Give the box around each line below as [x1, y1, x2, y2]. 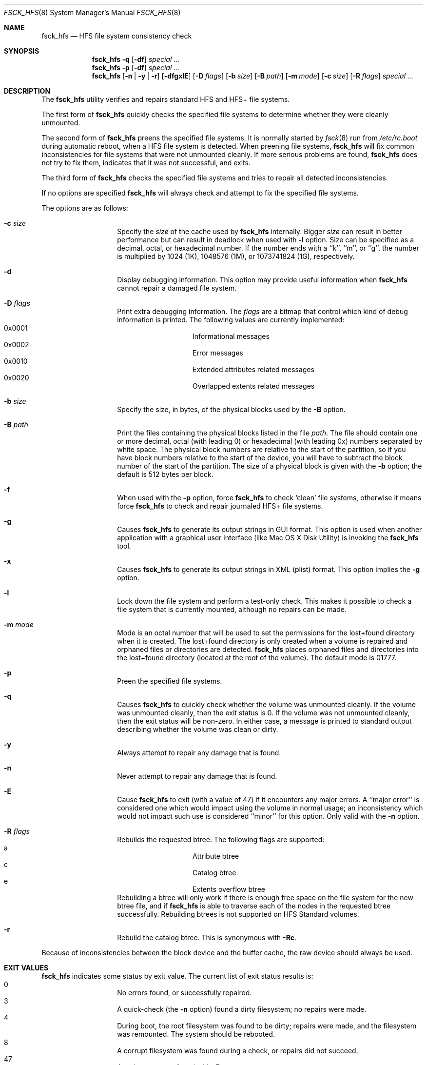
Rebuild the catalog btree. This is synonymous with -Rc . [117, 933, 296, 942]
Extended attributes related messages [193, 365, 314, 374]
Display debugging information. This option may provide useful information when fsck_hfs [117, 276, 408, 284]
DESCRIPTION [4, 87, 51, 95]
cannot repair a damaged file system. [117, 284, 237, 292]
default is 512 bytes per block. [117, 470, 213, 478]
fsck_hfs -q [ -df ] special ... [92, 55, 180, 63]
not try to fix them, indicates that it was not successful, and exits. [41, 158, 251, 167]
